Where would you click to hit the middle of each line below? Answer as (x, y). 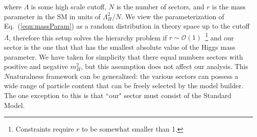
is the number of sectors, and (160, 6)
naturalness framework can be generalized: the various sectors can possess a (124, 76)
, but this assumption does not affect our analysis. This (165, 66)
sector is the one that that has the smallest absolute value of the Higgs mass (120, 47)
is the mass (229, 6)
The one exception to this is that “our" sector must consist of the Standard (118, 95)
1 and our (220, 36)
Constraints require (45, 129)
